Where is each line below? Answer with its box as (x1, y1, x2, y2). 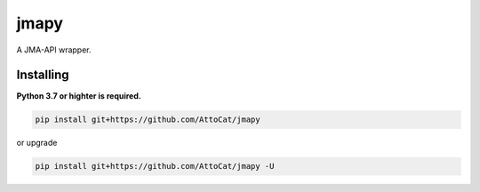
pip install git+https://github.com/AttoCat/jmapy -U (35, 161, 275, 172)
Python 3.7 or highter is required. (16, 91, 141, 101)
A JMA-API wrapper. (16, 44, 92, 55)
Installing (16, 68, 70, 83)
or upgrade (16, 138, 58, 148)
